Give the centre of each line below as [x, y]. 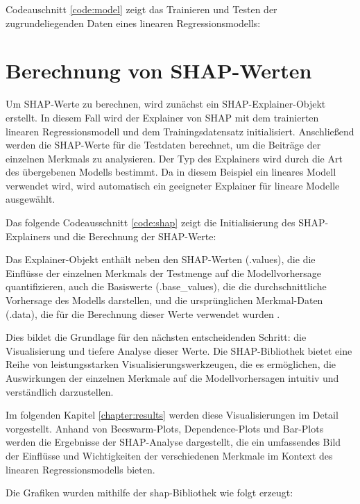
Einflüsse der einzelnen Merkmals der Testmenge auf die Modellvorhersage [163, 272]
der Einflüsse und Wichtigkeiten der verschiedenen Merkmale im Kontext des [169, 455]
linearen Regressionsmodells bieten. [80, 469]
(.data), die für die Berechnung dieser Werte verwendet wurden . [143, 313]
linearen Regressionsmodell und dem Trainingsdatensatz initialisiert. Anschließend [180, 131]
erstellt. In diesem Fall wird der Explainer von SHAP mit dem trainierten [162, 117]
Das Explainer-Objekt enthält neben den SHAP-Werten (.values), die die [161, 259]
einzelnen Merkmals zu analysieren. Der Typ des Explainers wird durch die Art [174, 158]
